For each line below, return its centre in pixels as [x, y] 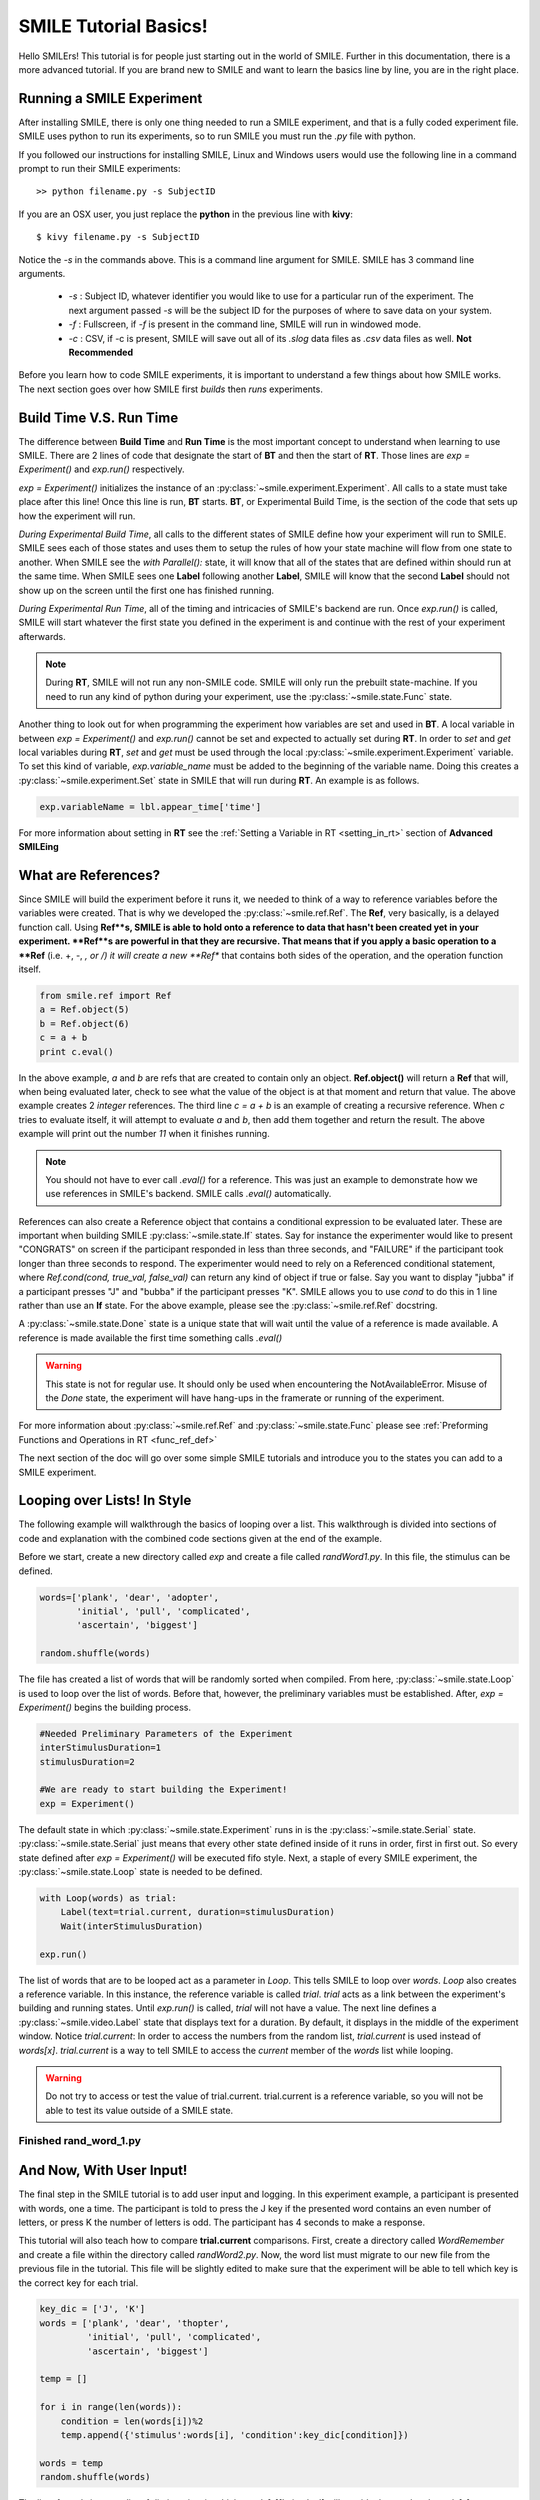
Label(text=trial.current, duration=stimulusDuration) [197, 1912]
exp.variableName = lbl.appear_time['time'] [150, 806]
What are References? [89, 875]
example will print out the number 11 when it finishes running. [144, 1134]
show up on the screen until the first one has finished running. [146, 590]
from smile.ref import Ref [105, 996]
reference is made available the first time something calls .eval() [150, 1337]
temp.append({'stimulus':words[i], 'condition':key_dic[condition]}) [234, 2435]
